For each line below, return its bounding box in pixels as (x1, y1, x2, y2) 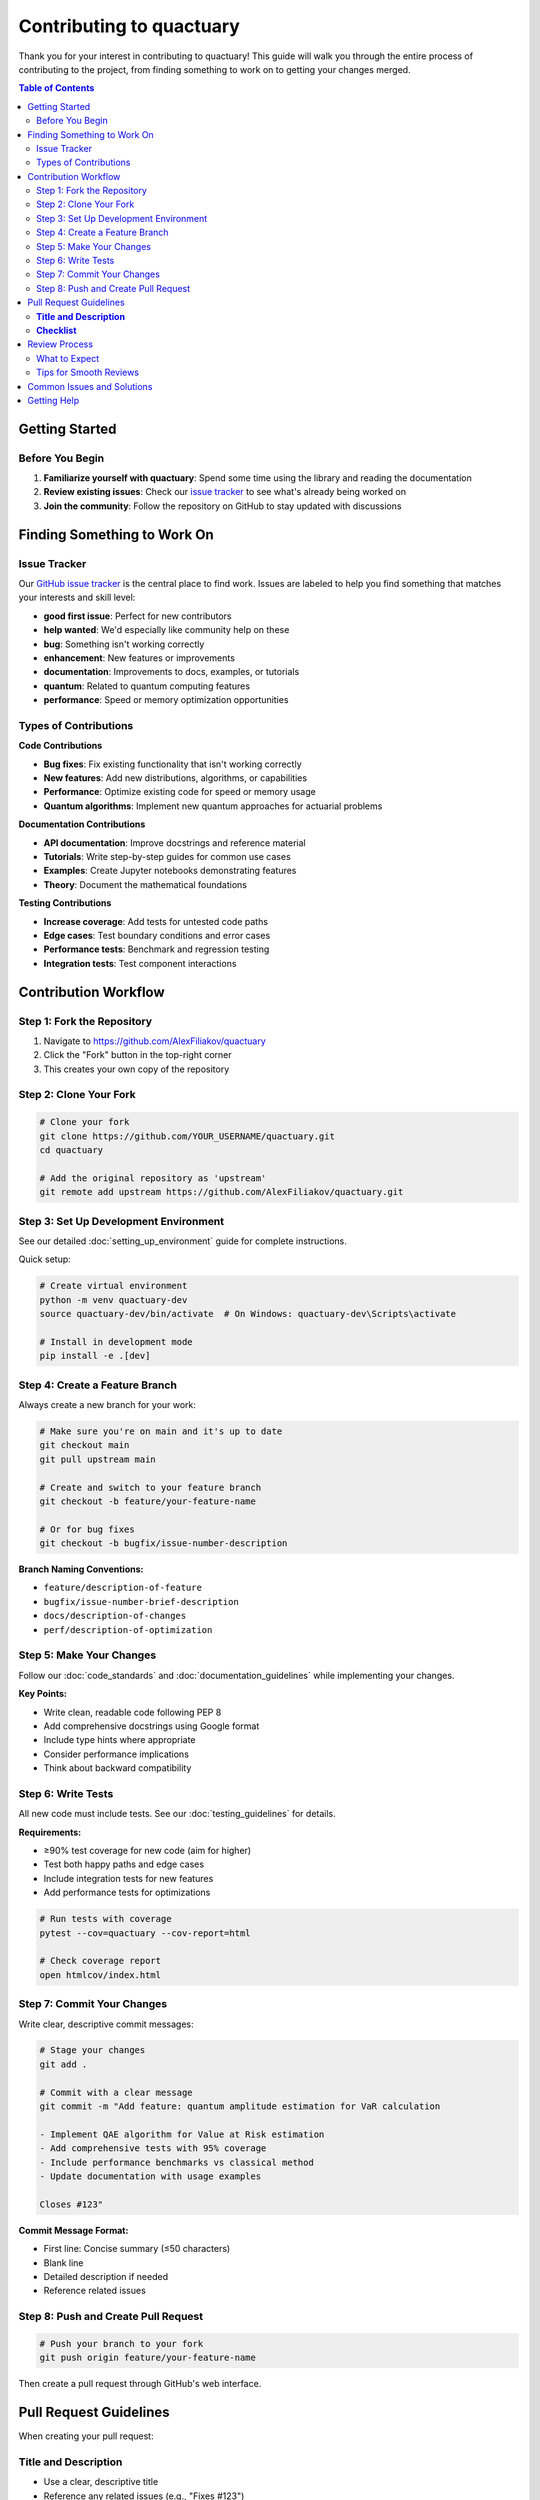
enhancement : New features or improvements (43, 651, 235, 664)
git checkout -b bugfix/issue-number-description (39, 1538, 288, 1549)
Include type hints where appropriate (43, 1734, 196, 1746)
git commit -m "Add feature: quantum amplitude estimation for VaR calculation (39, 2101, 441, 2112)
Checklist (36, 324, 77, 336)
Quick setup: (18, 1253, 72, 1265)
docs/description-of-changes (43, 1610, 187, 1622)
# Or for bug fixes (39, 1523, 135, 1535)
